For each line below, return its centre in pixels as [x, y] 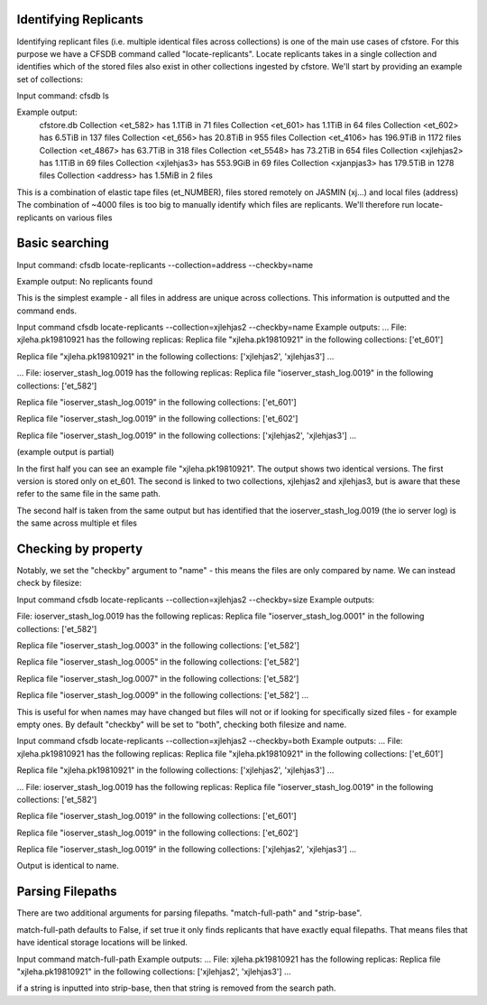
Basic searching [63, 243]
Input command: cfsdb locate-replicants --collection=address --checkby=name [165, 265]
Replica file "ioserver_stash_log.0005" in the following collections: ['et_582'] [158, 662]
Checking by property [80, 549]
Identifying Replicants [80, 19]
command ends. [46, 311]
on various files [84, 218]
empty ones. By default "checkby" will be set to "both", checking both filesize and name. [182, 724]
